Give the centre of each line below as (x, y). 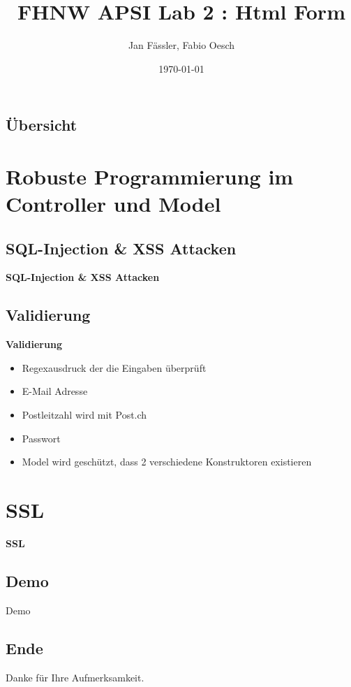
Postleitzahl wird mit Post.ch (84, 415)
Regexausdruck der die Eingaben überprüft (114, 367)
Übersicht (42, 125)
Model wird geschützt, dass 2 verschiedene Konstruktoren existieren (167, 462)
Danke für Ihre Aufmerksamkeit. (75, 677)
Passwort (41, 438)
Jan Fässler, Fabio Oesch (181, 45)
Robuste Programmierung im (150, 176)
